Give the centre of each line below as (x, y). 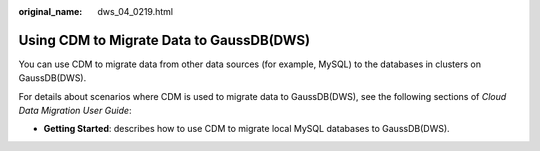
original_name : (50, 11)
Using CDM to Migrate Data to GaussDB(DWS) (164, 40)
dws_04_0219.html (135, 11)
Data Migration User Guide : (75, 111)
